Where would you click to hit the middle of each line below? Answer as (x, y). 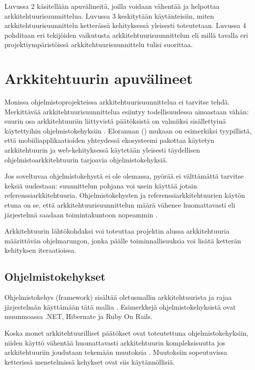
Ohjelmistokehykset (55, 277)
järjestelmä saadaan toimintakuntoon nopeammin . (81, 214)
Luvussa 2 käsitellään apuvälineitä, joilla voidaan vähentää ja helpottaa (112, 6)
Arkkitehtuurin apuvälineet (99, 78)
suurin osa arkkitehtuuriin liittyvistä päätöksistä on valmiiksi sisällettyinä (115, 121)
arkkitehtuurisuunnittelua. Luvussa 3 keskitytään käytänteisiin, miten (109, 15)
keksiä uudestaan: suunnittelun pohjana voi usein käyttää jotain (101, 185)
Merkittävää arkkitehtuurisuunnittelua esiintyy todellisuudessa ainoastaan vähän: (127, 111)
